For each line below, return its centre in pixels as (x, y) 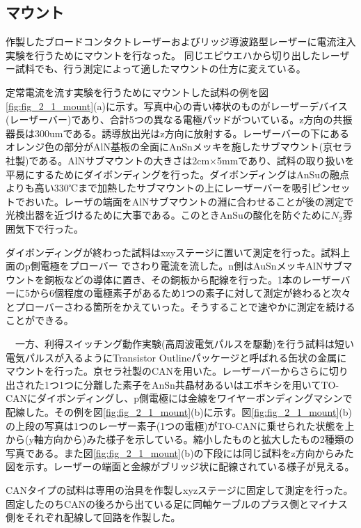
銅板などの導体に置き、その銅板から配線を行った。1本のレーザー (192, 279)
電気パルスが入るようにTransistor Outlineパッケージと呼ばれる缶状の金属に (176, 357)
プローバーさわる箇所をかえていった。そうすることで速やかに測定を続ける (185, 306)
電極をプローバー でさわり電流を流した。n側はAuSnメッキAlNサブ (191, 266)
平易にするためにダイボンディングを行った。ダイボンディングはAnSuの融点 (178, 174)
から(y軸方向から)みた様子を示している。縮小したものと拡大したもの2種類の (180, 439)
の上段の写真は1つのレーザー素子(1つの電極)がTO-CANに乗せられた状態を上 (180, 425)
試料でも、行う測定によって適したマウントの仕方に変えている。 (160, 69)
